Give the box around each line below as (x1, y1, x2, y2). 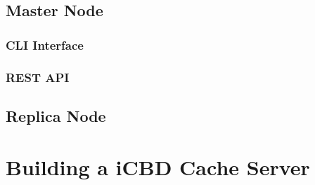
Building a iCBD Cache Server (6, 153, 310, 181)
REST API (6, 68, 70, 85)
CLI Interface (6, 36, 84, 53)
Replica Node (6, 104, 106, 126)
